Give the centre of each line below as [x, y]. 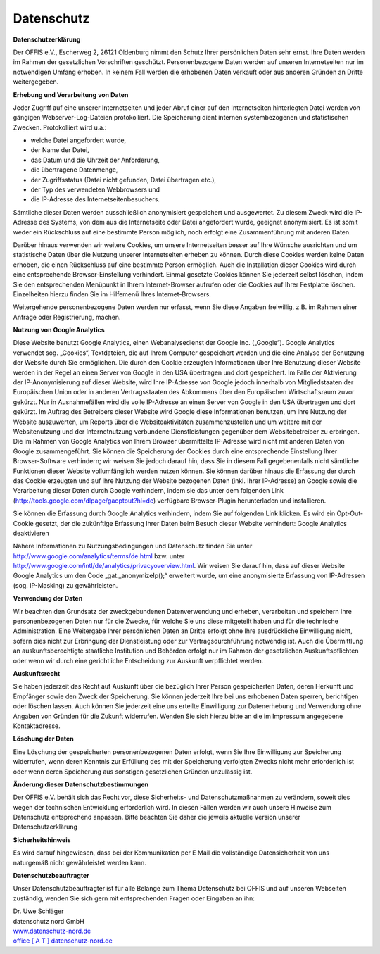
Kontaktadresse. [37, 726]
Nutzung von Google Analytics [59, 330]
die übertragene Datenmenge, [74, 170]
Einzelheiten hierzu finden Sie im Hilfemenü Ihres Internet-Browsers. [112, 294]
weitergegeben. [36, 82]
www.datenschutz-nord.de [52, 931]
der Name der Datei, [60, 150]
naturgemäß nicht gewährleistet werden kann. [80, 862]
